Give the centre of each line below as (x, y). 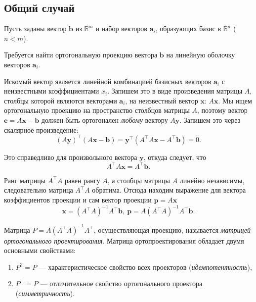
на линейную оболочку (201, 55)
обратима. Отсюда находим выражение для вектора (169, 190)
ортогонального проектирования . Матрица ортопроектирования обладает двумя (124, 240)
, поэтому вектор (222, 110)
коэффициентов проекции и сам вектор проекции (78, 199)
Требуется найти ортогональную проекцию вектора (81, 55)
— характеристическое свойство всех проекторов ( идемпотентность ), (145, 267)
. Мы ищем (235, 100)
